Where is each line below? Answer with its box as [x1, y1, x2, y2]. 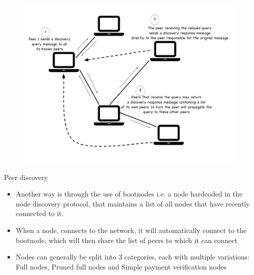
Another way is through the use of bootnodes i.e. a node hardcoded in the [15, 188, 243, 199]
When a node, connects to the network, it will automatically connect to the [15, 224, 247, 235]
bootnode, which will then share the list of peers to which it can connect [15, 234, 238, 245]
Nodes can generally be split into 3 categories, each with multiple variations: [15, 251, 250, 262]
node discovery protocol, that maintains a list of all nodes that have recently [15, 198, 250, 208]
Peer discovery [4, 171, 48, 182]
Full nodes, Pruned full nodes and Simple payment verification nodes [15, 261, 227, 271]
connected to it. [15, 208, 64, 218]
